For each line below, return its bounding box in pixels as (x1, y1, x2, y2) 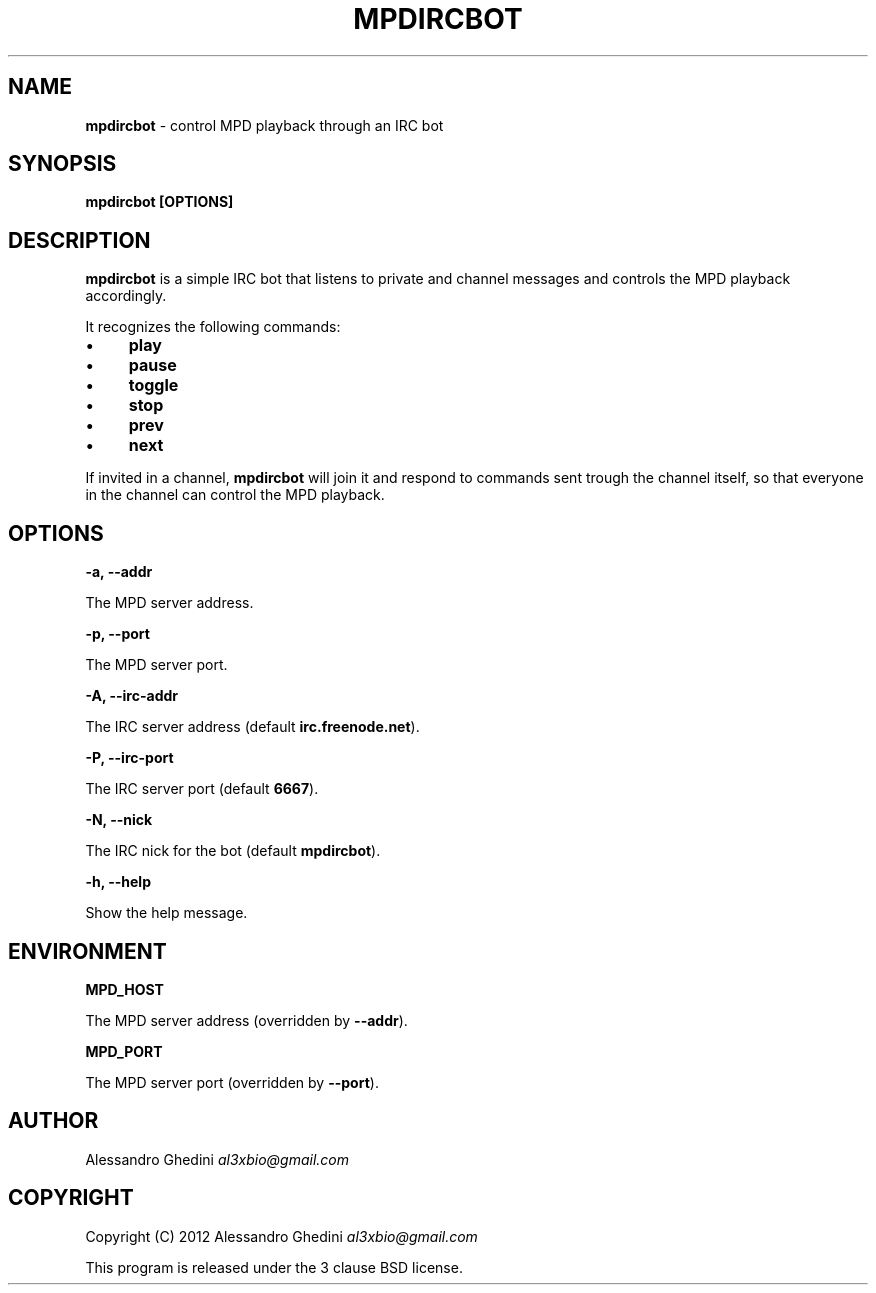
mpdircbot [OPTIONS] (85, 193, 234, 211)
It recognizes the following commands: (85, 318, 341, 336)
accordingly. (85, 287, 167, 305)
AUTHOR (8, 1108, 99, 1134)
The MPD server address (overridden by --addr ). (85, 1011, 408, 1029)
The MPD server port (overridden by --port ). (85, 1073, 379, 1091)
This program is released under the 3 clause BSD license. (85, 1258, 463, 1276)
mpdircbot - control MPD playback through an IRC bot (85, 116, 444, 134)
